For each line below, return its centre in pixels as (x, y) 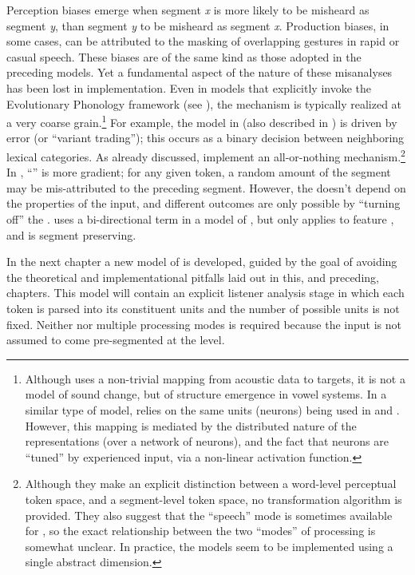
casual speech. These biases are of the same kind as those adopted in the (184, 56)
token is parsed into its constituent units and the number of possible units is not (203, 308)
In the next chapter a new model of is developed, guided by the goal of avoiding (202, 262)
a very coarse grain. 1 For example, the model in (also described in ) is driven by (202, 121)
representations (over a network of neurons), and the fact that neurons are (207, 441)
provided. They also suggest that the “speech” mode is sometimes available (209, 515)
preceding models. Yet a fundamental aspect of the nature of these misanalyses (200, 72)
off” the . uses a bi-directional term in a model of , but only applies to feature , (200, 219)
